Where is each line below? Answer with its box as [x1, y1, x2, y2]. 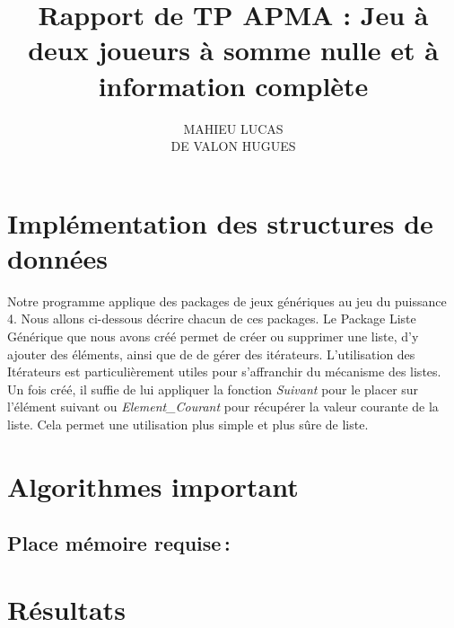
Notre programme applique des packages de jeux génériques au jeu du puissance [7, 291, 447, 310]
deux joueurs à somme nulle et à [28, 31, 439, 68]
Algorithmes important [7, 467, 299, 504]
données [7, 239, 109, 276]
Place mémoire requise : [7, 529, 231, 557]
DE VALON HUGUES [170, 137, 296, 155]
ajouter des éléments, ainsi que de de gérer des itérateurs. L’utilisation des [7, 344, 415, 363]
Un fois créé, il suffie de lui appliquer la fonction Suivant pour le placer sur [7, 379, 419, 398]
